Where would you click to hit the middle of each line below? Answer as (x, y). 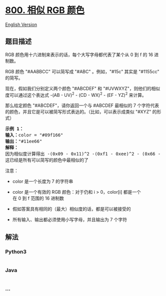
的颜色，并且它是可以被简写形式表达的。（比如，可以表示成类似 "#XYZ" (78, 112)
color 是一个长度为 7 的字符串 (43, 182)
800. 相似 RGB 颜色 (45, 10)
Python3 (16, 251)
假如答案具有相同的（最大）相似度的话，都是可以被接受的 (71, 209)
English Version (21, 24)
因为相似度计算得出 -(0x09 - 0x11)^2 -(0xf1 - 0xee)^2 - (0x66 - (83, 154)
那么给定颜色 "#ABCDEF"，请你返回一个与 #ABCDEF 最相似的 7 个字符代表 (82, 105)
